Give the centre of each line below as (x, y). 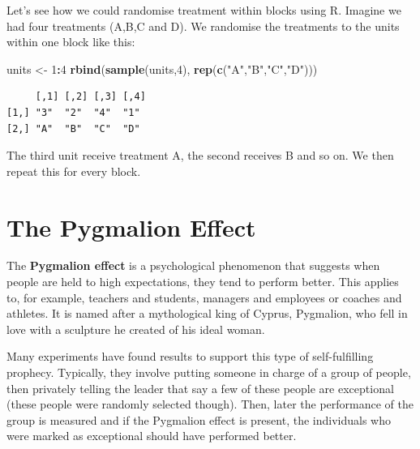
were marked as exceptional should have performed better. (152, 436)
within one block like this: (71, 42)
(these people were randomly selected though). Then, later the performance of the (210, 404)
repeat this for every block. (74, 171)
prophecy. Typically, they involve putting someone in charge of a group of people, (209, 372)
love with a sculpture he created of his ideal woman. (136, 329)
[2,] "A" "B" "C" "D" (73, 128)
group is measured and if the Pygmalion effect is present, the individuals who (199, 419)
